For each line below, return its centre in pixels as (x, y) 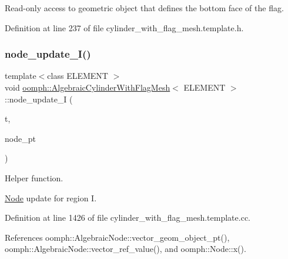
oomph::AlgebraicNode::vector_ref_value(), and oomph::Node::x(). (125, 249)
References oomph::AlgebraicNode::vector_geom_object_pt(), (117, 237)
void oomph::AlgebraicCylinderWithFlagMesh (88, 87)
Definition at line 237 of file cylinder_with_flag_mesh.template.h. (124, 27)
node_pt (20, 138)
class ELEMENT (78, 76)
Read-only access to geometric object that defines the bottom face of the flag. (144, 8)
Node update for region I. (51, 197)
